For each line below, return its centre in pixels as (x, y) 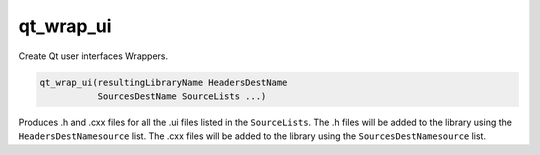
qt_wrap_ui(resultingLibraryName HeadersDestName (163, 82)
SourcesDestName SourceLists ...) (182, 96)
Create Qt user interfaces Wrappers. (93, 56)
